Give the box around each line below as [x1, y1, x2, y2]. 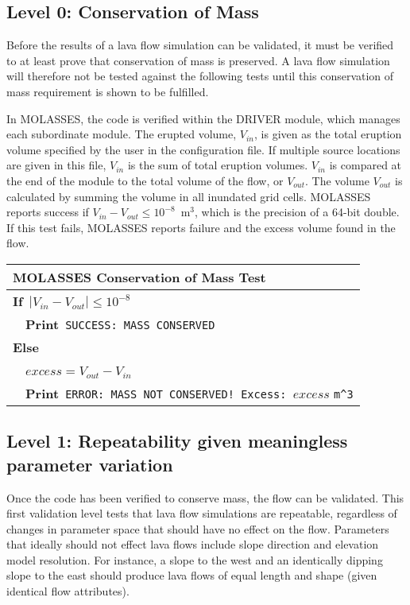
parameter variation [6, 452, 173, 476]
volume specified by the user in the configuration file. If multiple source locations [6, 141, 400, 157]
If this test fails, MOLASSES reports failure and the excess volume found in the [6, 219, 396, 235]
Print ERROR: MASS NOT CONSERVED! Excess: [25, 383, 287, 402]
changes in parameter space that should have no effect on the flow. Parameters [6, 520, 389, 537]
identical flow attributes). [6, 583, 130, 599]
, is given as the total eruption [254, 126, 402, 142]
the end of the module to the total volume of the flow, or [6, 172, 284, 188]
